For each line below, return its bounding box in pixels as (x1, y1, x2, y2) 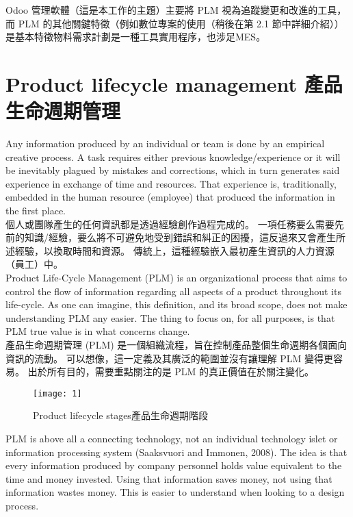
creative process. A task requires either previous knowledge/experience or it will (5, 149, 341, 164)
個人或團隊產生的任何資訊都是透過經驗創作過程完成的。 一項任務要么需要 (5, 216, 335, 231)
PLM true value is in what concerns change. (5, 324, 190, 338)
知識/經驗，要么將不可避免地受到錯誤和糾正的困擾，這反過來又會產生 (24, 230, 336, 244)
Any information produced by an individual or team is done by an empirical (5, 136, 325, 151)
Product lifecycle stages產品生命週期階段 (33, 408, 208, 423)
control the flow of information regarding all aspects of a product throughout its (5, 283, 341, 298)
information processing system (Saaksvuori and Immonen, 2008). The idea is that (5, 444, 348, 459)
